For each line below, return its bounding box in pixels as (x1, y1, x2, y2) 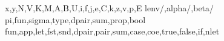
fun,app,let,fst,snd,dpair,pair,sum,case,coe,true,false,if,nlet (5, 25, 220, 37)
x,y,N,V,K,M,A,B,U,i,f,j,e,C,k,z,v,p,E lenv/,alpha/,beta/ (5, 2, 214, 14)
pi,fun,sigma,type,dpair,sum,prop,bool (5, 13, 146, 26)
